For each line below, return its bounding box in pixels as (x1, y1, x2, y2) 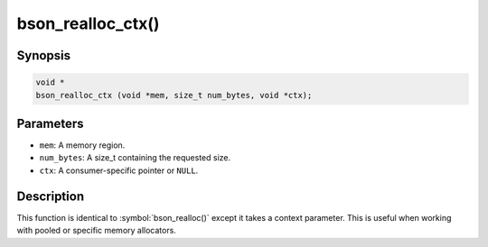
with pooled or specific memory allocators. (16, 225, 176, 236)
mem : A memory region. (39, 140, 126, 151)
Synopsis (16, 48, 71, 63)
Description (16, 188, 85, 204)
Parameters (16, 115, 84, 131)
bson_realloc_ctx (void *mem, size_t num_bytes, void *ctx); (35, 90, 313, 100)
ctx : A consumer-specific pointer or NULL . (39, 165, 199, 176)
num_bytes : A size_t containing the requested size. (39, 152, 230, 163)
